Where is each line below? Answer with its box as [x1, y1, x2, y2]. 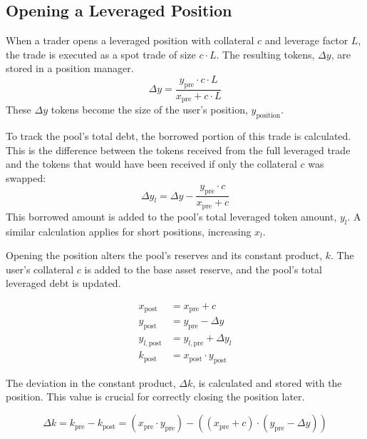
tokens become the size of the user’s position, [51, 102, 248, 117]
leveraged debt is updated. [6, 276, 121, 291]
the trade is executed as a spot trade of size [6, 46, 196, 61]
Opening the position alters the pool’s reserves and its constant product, [6, 248, 323, 263]
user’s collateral [6, 261, 74, 276]
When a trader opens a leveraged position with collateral [6, 33, 254, 48]
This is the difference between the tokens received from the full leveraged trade [6, 142, 351, 157]
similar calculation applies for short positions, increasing [6, 223, 252, 238]
